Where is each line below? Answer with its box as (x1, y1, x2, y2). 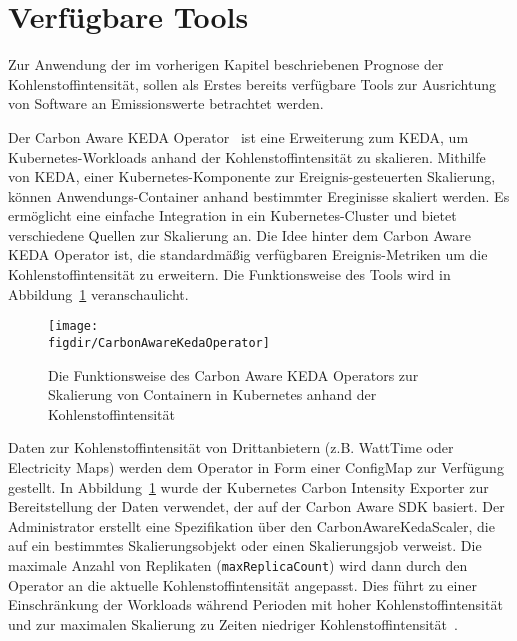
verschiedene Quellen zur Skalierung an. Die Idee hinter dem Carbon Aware (8, 224, 471, 245)
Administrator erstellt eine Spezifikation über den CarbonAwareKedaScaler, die (8, 515, 495, 536)
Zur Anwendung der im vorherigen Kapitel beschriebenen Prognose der (8, 54, 444, 75)
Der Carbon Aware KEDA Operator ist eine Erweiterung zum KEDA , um (8, 126, 469, 147)
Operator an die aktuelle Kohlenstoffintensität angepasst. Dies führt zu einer (8, 574, 477, 595)
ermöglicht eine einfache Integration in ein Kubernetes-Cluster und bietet (8, 205, 457, 226)
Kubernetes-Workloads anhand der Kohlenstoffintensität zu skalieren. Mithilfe (8, 146, 486, 167)
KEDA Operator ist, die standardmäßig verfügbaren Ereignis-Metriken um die (8, 244, 488, 265)
